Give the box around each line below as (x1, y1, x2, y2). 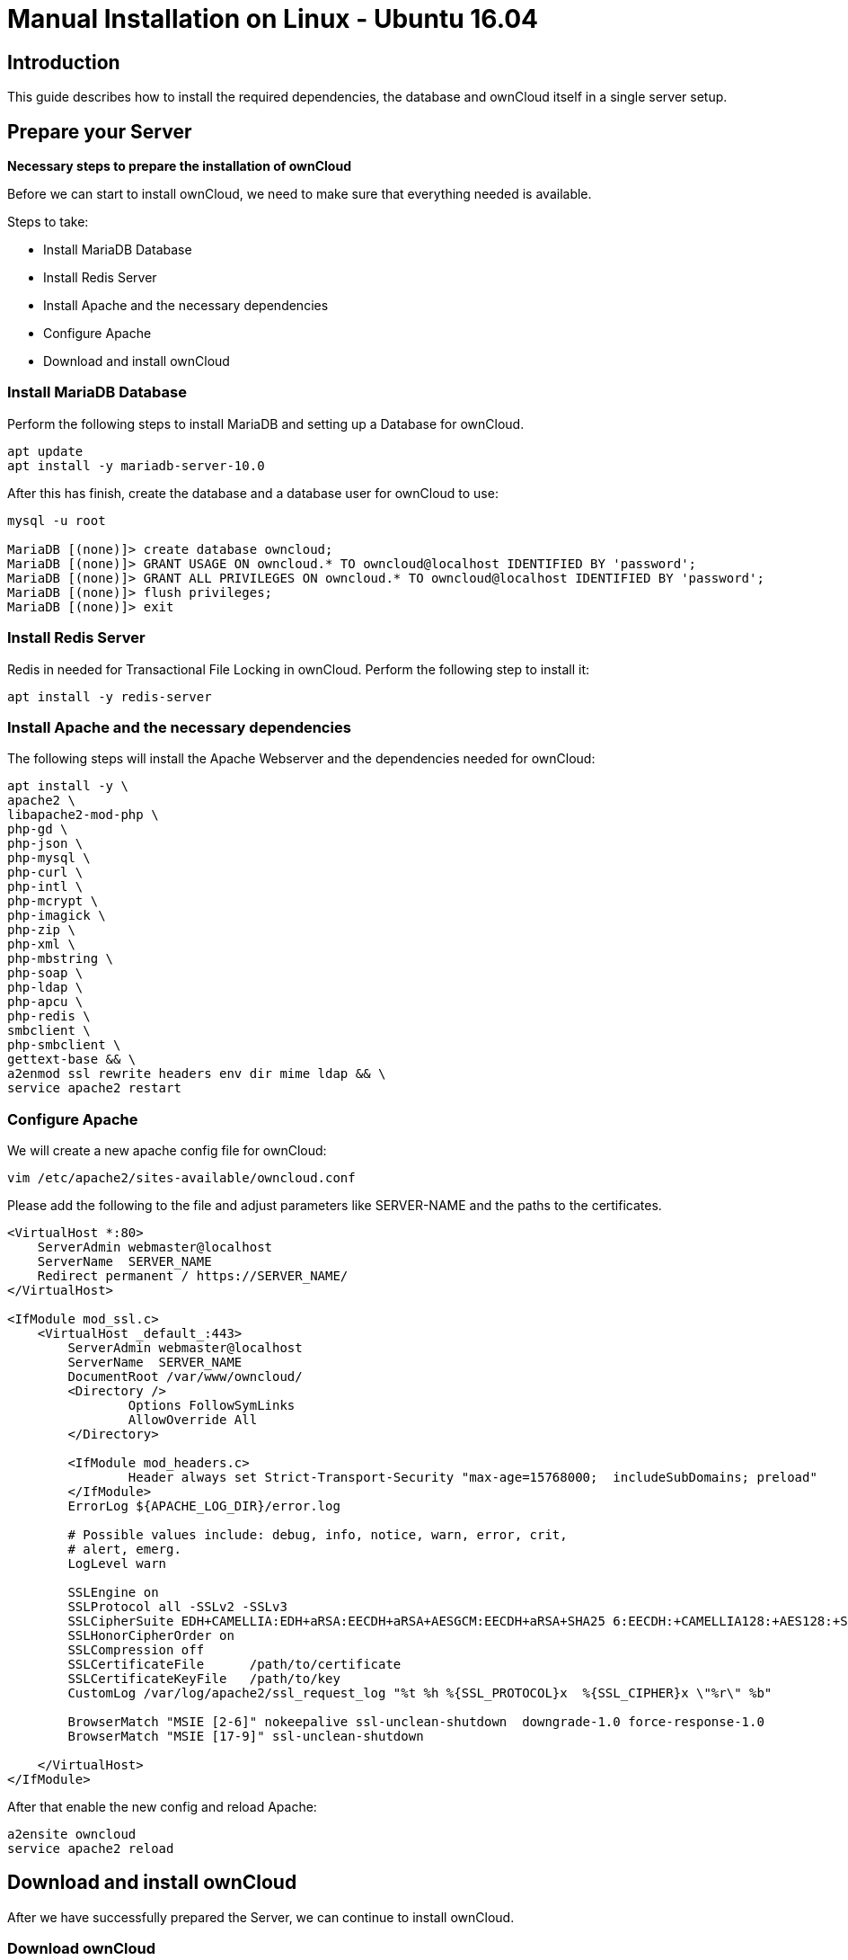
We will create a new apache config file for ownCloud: (7, 1143, 327, 1159)
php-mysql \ (7, 851, 91, 866)
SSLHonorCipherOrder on (67, 1628, 234, 1644)
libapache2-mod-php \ (7, 807, 159, 823)
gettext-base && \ (7, 1052, 137, 1067)
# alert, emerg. (67, 1542, 181, 1557)
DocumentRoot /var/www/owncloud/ (67, 1369, 303, 1385)
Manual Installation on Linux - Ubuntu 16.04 (7, 4, 539, 34)
